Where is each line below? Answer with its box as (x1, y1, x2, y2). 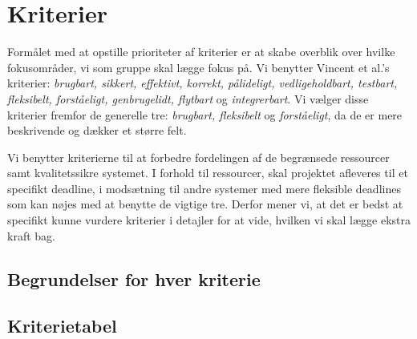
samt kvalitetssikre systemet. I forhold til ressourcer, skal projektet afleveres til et (7, 164, 408, 181)
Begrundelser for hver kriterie (7, 266, 261, 291)
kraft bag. (7, 227, 55, 244)
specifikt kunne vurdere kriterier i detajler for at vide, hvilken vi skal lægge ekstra (7, 212, 411, 228)
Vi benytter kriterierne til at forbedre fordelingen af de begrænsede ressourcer (7, 148, 390, 165)
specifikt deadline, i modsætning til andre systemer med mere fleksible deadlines (7, 180, 401, 196)
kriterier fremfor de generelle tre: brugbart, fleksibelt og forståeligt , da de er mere (7, 106, 403, 123)
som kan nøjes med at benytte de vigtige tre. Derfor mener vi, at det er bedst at (7, 196, 403, 212)
